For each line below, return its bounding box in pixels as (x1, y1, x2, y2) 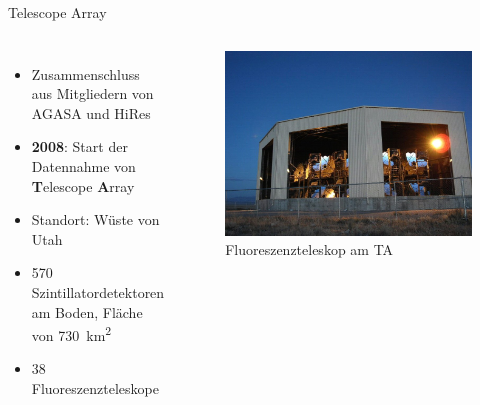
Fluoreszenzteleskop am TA (225, 239, 394, 260)
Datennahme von (31, 155, 136, 176)
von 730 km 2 (31, 322, 112, 345)
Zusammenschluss (31, 63, 140, 84)
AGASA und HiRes (31, 102, 151, 123)
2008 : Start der (31, 136, 128, 157)
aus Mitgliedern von (31, 83, 154, 104)
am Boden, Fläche (31, 301, 143, 322)
